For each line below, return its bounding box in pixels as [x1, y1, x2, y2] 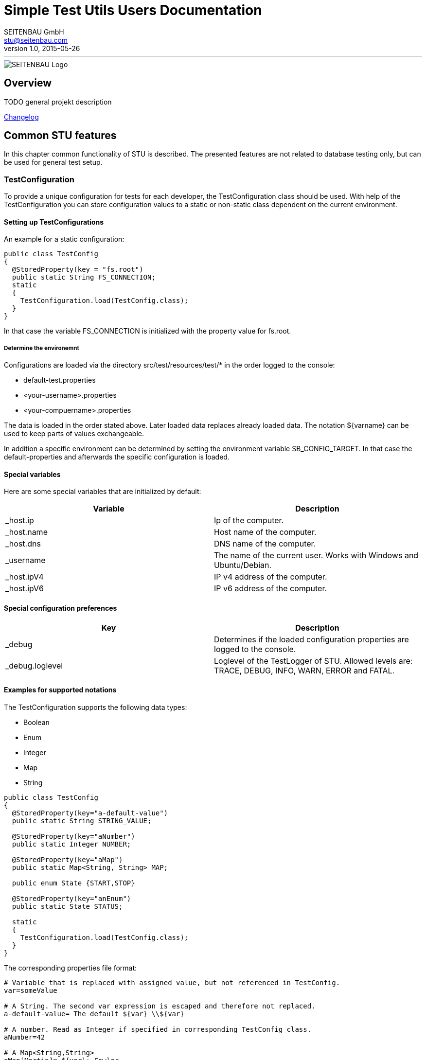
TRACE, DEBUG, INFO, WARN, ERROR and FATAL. [214, 665, 395, 675]
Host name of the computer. [214, 527, 317, 537]
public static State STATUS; [12, 902, 123, 910]
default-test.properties [23, 376, 96, 385]
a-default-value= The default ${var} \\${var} [4, 1009, 184, 1018]
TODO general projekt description [4, 97, 112, 106]
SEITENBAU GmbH [4, 27, 64, 36]
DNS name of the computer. [214, 539, 316, 549]
